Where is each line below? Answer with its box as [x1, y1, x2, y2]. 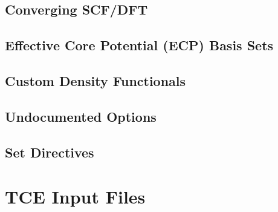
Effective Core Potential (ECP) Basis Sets [5, 36, 274, 55]
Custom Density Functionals [5, 71, 186, 90]
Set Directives [5, 142, 94, 161]
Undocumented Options [5, 107, 157, 125]
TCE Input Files [5, 184, 146, 209]
